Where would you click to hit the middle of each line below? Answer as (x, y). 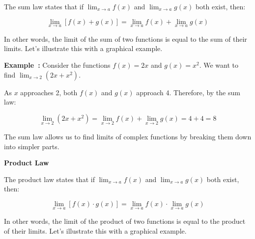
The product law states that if (49, 179)
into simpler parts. (32, 146)
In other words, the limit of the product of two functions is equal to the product (125, 221)
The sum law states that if (44, 6)
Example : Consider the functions (57, 65)
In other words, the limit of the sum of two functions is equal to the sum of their (126, 39)
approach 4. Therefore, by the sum (188, 92)
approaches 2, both (49, 92)
